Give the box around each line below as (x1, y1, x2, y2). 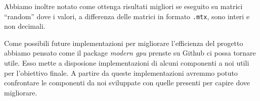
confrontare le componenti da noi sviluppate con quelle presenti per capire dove (4, 77, 250, 88)
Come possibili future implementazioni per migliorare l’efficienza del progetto (4, 37, 243, 48)
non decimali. (4, 21, 46, 31)
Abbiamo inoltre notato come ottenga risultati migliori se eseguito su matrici (4, 1, 243, 11)
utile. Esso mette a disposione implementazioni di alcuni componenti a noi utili (4, 58, 249, 68)
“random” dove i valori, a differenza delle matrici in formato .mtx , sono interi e (4, 11, 250, 21)
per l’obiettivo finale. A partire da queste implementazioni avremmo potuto (4, 67, 238, 78)
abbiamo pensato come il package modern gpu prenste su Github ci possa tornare (4, 47, 256, 58)
